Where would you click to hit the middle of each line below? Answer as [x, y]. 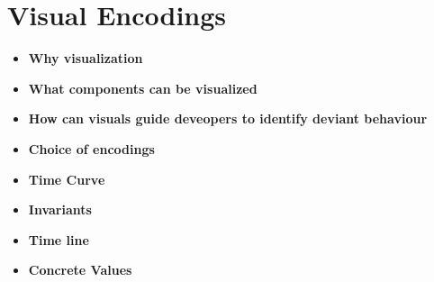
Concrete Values [80, 270]
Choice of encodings [91, 148]
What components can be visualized [143, 88]
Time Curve [67, 179]
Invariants [60, 209]
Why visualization [86, 58]
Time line [59, 239]
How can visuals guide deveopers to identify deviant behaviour [228, 118]
